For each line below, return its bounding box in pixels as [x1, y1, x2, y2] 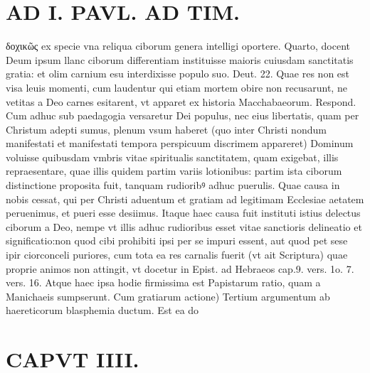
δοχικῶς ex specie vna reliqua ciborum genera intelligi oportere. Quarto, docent [6, 38, 350, 53]
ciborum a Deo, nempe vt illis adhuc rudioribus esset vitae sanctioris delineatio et [6, 219, 362, 234]
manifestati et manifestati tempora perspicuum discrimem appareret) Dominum [6, 136, 354, 151]
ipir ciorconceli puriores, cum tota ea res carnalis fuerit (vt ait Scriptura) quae [6, 247, 348, 262]
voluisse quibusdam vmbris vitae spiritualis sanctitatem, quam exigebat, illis [6, 149, 339, 164]
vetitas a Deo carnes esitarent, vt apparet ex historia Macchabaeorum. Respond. [6, 94, 356, 109]
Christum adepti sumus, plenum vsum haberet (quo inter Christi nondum [6, 121, 327, 136]
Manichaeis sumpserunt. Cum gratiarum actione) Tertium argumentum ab [6, 288, 330, 303]
